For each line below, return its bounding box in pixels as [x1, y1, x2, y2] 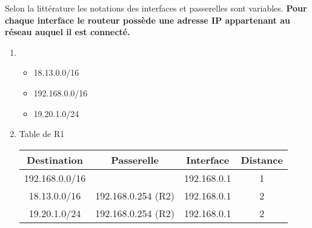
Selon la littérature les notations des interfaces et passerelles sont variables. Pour [5, 2, 307, 14]
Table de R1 [19, 127, 65, 140]
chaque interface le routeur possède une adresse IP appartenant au [5, 13, 290, 26]
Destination [27, 152, 83, 167]
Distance [241, 152, 283, 167]
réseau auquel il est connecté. [5, 25, 130, 38]
